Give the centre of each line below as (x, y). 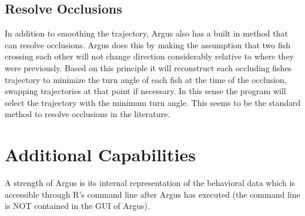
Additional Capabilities (100, 154)
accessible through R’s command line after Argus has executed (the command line (152, 194)
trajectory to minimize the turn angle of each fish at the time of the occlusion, (146, 79)
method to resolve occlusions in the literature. (88, 114)
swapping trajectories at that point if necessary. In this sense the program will (145, 91)
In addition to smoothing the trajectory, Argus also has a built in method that (146, 33)
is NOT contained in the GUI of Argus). (77, 206)
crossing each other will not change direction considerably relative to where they (149, 56)
